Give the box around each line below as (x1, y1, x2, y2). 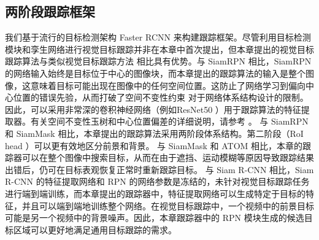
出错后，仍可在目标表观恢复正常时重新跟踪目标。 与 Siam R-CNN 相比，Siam (5, 163, 314, 176)
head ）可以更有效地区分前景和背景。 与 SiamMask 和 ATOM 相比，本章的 (5, 139, 303, 152)
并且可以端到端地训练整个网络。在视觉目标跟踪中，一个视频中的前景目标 (21, 199, 314, 212)
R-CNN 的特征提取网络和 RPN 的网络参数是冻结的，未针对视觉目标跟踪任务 (5, 175, 310, 188)
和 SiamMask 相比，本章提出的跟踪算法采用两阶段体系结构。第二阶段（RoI (5, 126, 304, 139)
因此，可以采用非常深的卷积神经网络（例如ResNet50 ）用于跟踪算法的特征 (5, 103, 301, 115)
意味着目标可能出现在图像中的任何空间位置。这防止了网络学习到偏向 (30, 79, 306, 91)
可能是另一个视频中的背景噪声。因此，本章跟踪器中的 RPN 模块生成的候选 (5, 211, 304, 224)
